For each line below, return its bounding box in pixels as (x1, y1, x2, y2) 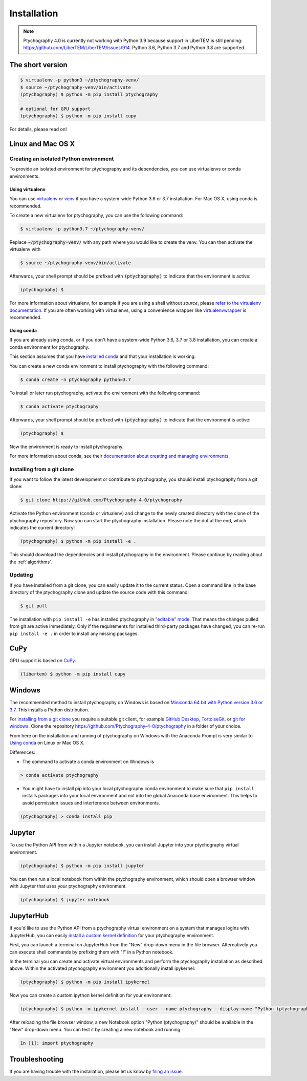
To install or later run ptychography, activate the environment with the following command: (9, 390, 201, 396)
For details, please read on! (9, 126, 67, 133)
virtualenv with (9, 246, 41, 252)
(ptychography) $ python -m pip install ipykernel (20, 979, 150, 985)
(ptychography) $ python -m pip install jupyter (20, 863, 145, 868)
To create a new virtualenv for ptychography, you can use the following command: (9, 212, 184, 218)
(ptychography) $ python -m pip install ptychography (20, 92, 158, 97)
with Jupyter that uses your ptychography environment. (9, 883, 127, 889)
